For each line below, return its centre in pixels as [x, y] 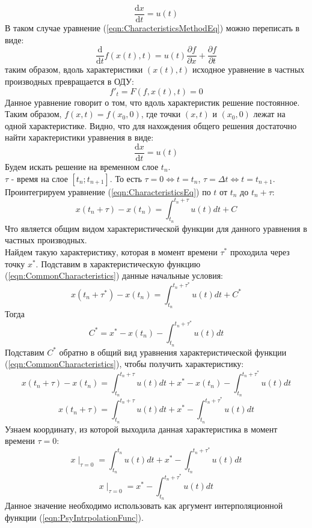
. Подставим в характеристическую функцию [118, 263]
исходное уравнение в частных [248, 69]
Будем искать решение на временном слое [82, 166]
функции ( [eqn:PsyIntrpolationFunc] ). [74, 517]
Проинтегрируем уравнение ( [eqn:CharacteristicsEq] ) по [108, 191]
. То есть [126, 178]
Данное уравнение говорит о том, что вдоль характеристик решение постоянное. [152, 102]
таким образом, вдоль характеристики [74, 69]
